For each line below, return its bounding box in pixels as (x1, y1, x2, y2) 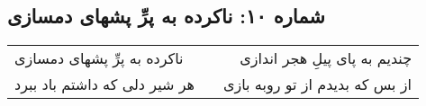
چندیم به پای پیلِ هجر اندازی (240, 48, 412, 69)
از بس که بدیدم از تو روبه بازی (222, 74, 412, 95)
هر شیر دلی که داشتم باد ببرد (14, 74, 195, 95)
